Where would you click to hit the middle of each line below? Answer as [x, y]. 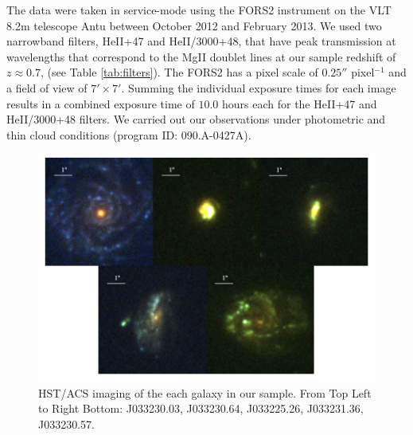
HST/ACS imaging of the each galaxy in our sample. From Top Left [205, 392]
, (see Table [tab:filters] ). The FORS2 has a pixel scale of [179, 72]
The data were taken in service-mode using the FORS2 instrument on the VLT [199, 10]
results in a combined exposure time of [101, 103]
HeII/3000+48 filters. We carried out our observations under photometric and [196, 119]
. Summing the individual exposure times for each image [259, 87]
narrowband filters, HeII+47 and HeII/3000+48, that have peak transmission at [201, 41]
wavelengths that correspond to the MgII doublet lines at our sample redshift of [201, 56]
